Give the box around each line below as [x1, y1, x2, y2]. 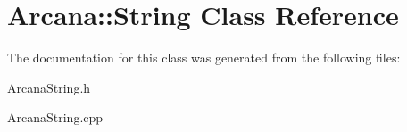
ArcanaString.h [7, 78, 91, 96]
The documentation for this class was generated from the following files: [7, 48, 401, 67]
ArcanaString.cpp [7, 108, 104, 127]
